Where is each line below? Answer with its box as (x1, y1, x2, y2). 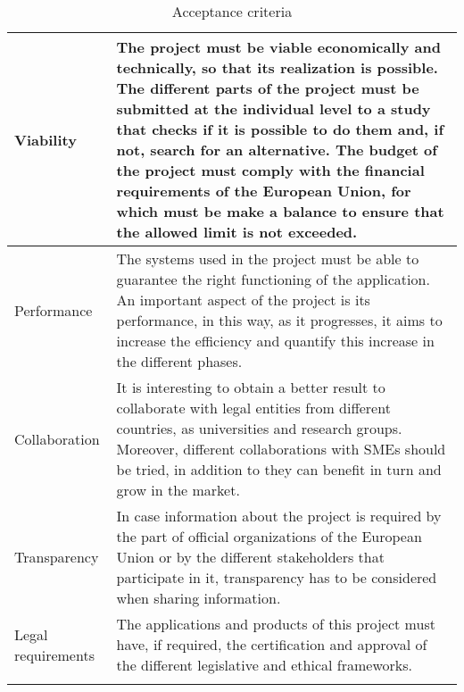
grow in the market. (116, 479, 240, 500)
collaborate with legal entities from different (116, 397, 391, 418)
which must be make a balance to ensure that (116, 201, 444, 221)
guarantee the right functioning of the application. (116, 269, 430, 289)
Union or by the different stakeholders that (116, 546, 385, 567)
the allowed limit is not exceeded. (116, 221, 358, 242)
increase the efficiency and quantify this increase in (116, 330, 435, 351)
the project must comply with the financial (116, 160, 425, 180)
